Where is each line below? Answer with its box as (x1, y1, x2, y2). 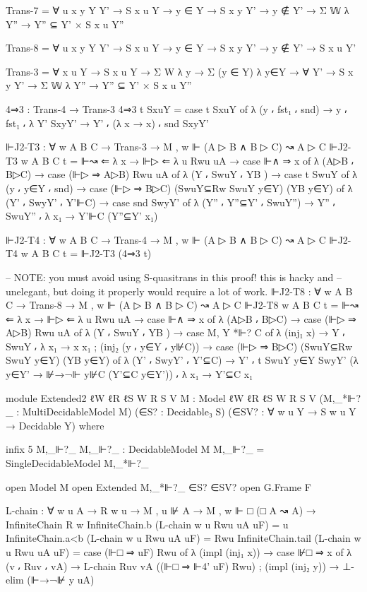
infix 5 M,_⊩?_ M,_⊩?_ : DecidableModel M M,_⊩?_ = (6, 442, 265, 456)
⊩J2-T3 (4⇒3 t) (80, 246, 152, 261)
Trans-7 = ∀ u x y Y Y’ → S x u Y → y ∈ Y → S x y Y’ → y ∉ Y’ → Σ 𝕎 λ (6, 3, 349, 17)
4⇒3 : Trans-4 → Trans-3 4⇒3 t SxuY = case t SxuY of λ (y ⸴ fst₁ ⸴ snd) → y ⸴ (6, 101, 347, 116)
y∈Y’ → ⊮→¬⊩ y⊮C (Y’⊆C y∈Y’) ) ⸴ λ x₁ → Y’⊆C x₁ (6, 367, 253, 381)
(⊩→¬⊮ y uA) (27, 572, 95, 587)
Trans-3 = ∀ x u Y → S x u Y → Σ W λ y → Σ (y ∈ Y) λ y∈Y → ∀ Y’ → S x (6, 64, 354, 78)
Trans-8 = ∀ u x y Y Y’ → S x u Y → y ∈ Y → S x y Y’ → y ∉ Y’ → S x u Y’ (6, 40, 356, 55)
